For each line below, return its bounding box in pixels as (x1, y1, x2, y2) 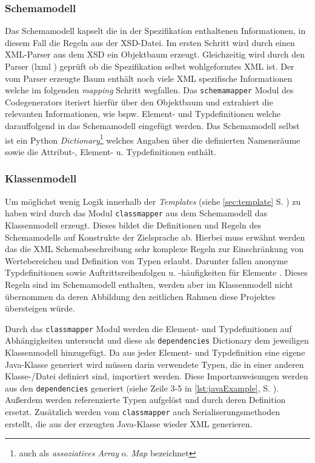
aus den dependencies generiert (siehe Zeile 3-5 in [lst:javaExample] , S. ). (5, 381, 279, 394)
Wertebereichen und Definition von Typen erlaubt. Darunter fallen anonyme (5, 254, 288, 267)
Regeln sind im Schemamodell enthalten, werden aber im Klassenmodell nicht (5, 278, 293, 290)
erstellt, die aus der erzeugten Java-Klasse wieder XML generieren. (5, 417, 253, 430)
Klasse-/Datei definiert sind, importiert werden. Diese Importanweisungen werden (5, 370, 308, 382)
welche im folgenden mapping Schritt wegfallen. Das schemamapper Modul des (5, 84, 294, 96)
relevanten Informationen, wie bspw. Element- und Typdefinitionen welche (5, 107, 280, 120)
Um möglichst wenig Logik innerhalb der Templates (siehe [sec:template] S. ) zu (5, 195, 301, 207)
